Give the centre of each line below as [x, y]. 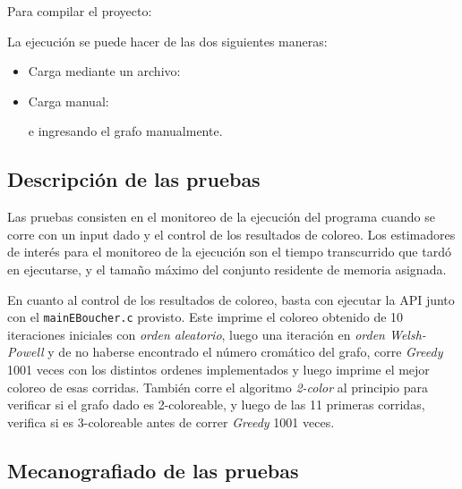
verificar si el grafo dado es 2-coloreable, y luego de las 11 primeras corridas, [216, 405]
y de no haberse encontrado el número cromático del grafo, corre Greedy [245, 352]
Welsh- [407, 334]
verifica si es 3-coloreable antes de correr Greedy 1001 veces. [171, 422]
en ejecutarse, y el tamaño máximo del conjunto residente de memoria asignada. [227, 269]
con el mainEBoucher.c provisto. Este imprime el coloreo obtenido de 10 [205, 317]
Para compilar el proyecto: [80, 11]
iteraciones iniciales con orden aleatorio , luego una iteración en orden [196, 334]
